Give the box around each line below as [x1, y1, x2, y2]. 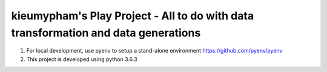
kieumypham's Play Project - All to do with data [11, 9, 254, 22]
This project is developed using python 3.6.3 [26, 55, 137, 63]
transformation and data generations [11, 26, 201, 39]
